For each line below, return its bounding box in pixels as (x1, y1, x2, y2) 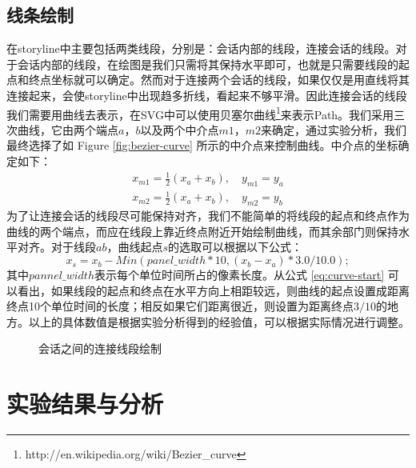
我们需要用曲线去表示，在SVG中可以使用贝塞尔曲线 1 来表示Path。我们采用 (6, 103, 394, 122)
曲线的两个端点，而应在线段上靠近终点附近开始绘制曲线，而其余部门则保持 (6, 222, 398, 239)
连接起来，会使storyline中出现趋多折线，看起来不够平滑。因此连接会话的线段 (6, 86, 407, 103)
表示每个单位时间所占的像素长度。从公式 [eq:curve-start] (94, 266, 385, 283)
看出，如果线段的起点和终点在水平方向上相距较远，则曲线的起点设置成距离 (17, 282, 410, 298)
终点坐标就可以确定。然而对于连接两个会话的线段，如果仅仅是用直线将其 (28, 71, 410, 88)
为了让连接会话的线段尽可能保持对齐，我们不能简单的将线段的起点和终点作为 (6, 207, 410, 224)
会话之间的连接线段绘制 (38, 340, 162, 357)
